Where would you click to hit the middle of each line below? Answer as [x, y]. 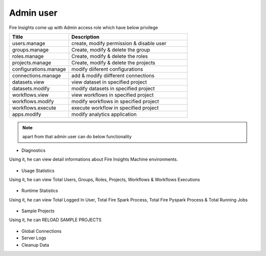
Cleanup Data [35, 245]
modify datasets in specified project [113, 88]
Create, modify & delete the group [111, 50]
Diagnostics [33, 150]
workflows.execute [34, 108]
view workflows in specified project [113, 95]
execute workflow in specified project [115, 108]
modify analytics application [104, 114]
